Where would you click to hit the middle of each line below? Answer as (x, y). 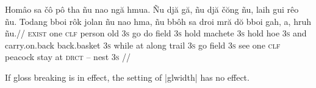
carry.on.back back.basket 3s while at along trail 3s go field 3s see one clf (143, 45)
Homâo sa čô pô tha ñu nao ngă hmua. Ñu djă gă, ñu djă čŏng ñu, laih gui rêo (152, 9)
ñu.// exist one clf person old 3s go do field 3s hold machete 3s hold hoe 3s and (156, 33)
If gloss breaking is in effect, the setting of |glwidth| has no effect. (127, 77)
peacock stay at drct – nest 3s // (68, 57)
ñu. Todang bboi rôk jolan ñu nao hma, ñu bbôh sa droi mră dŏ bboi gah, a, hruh (158, 21)
